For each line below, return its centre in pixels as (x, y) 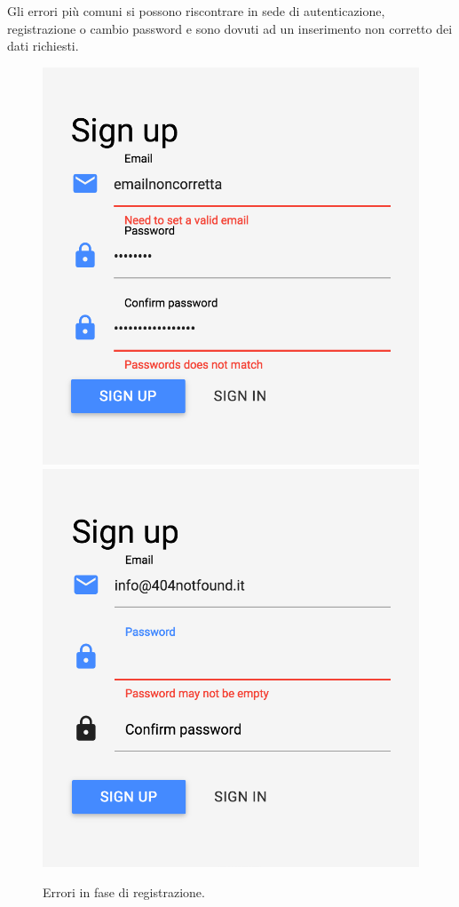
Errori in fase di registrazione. (124, 892)
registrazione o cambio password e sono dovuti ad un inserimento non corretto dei (230, 28)
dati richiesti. (43, 46)
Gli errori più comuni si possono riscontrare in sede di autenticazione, (196, 11)
